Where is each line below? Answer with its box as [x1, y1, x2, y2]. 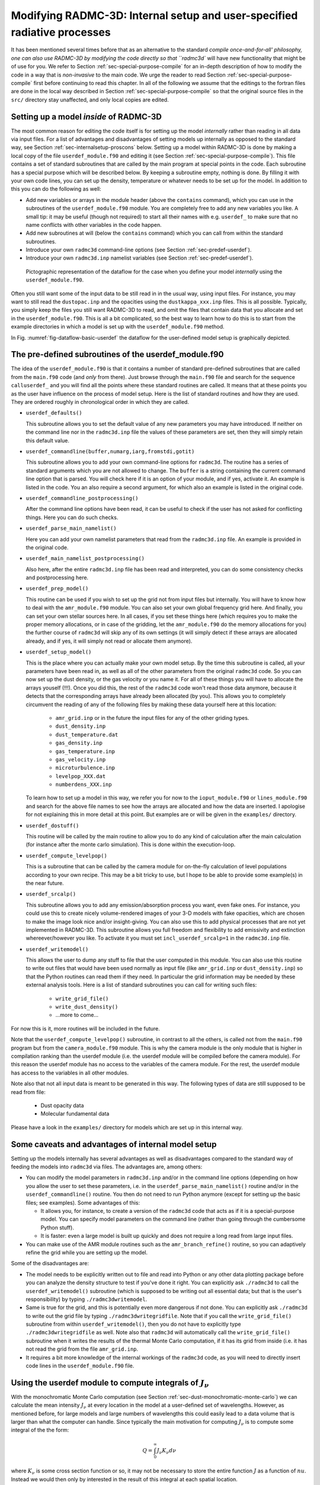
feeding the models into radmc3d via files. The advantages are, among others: [11, 1163, 203, 1170]
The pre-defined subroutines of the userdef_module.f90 [11, 349, 224, 359]
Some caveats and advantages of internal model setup [11, 1139, 217, 1149]
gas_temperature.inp [55, 748, 116, 754]
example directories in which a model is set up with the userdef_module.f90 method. [11, 323, 225, 330]
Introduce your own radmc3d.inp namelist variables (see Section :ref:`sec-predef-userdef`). [25, 254, 254, 261]
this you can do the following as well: [11, 185, 101, 192]
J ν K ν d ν [156, 1447, 177, 1455]
